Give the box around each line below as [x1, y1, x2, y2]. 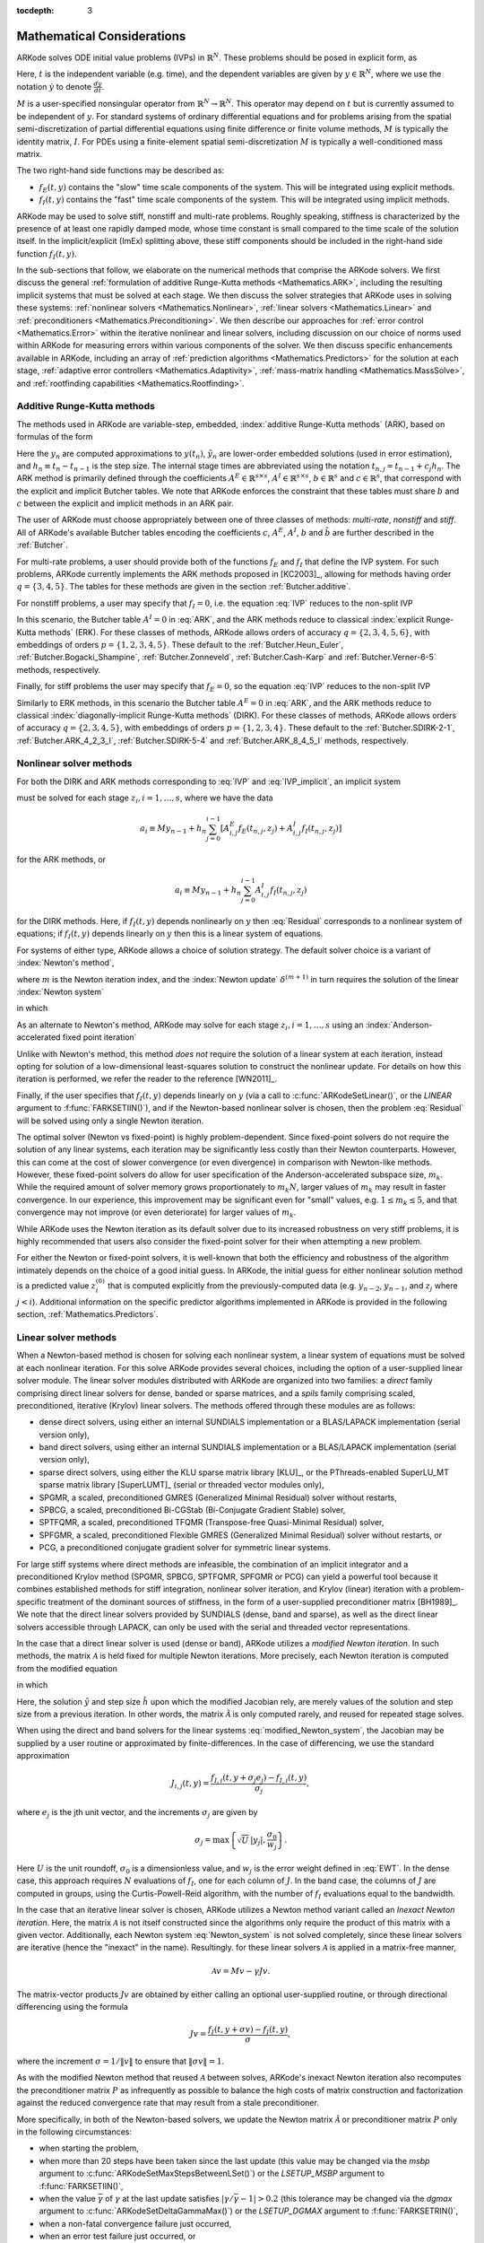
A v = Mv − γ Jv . [211, 1966, 271, 1976]
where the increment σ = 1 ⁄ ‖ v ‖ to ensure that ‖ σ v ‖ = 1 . [16, 2055, 224, 2067]
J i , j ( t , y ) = [170, 1778, 210, 1791]
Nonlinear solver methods [16, 757, 133, 770]
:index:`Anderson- [365, 1019, 433, 1030]
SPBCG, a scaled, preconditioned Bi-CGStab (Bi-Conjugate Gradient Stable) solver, [39, 1505, 346, 1515]
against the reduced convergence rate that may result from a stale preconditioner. [16, 2098, 320, 2108]
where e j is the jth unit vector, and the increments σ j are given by [16, 1806, 258, 1820]
